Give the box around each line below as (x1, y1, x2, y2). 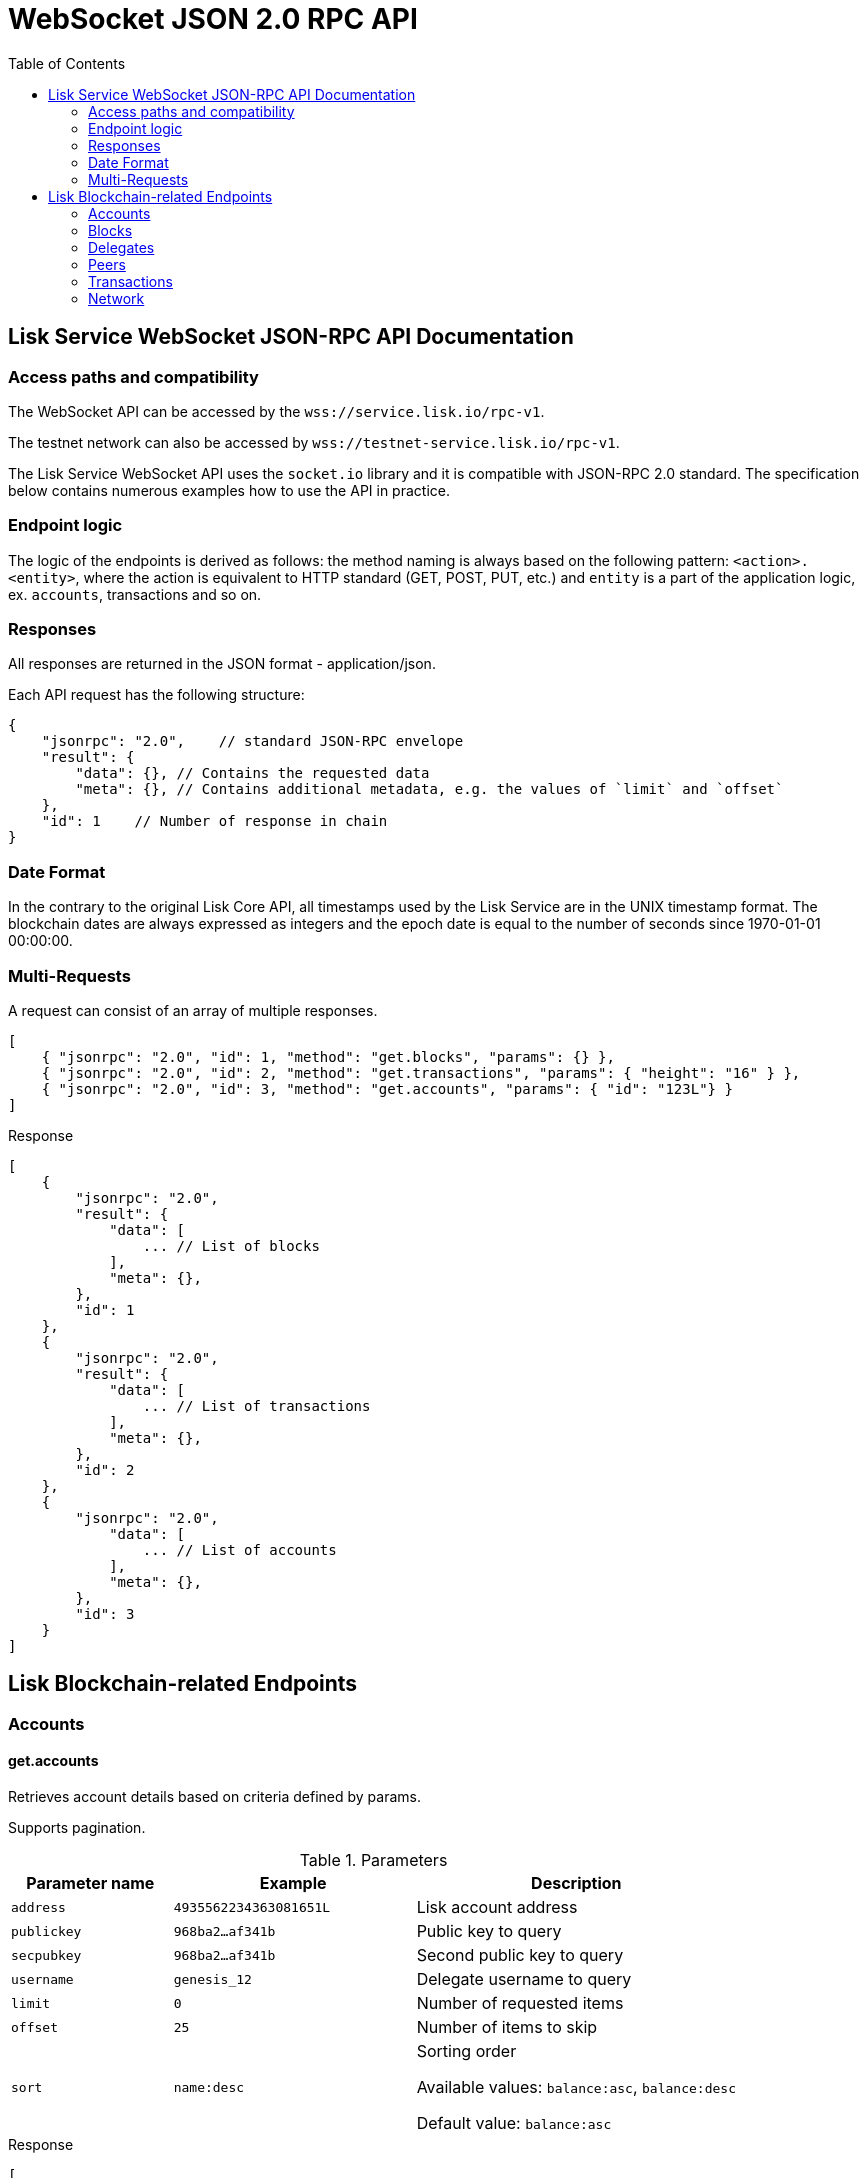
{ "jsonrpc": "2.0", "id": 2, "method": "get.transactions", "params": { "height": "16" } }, (41, 1064, 801, 1081)
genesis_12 (173, 1971, 252, 1987)
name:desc (173, 2079, 245, 2095)
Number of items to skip (416, 2017, 598, 2038)
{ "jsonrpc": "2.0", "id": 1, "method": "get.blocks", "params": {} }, (41, 1048, 615, 1065)
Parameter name (26, 1873, 155, 1894)
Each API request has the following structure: (8, 686, 305, 704)
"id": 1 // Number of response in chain (41, 813, 388, 830)
